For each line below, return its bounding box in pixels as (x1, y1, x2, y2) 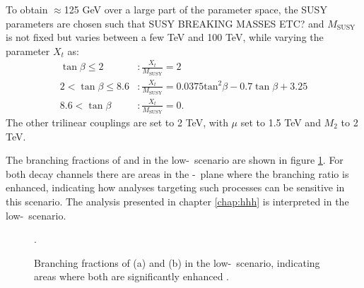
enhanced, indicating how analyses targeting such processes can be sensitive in (6, 180, 345, 195)
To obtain (6, 2, 48, 16)
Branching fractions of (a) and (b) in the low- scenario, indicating (34, 255, 320, 270)
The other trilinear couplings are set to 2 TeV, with (6, 115, 228, 130)
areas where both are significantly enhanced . (34, 269, 230, 284)
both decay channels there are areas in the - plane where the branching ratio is (6, 166, 349, 181)
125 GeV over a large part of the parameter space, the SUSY (64, 2, 327, 16)
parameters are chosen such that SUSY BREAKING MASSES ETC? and (6, 16, 324, 30)
